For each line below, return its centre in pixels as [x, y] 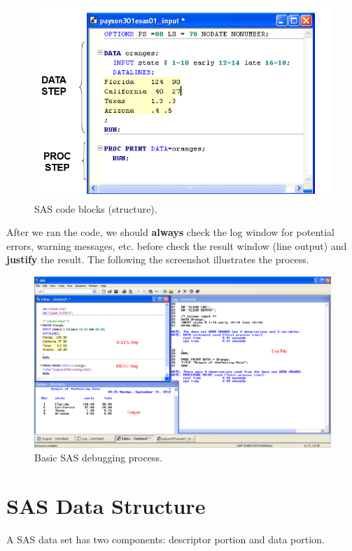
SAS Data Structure [106, 506]
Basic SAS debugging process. [98, 458]
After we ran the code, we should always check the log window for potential [171, 232]
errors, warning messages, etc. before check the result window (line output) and [177, 245]
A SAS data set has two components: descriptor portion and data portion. [166, 539]
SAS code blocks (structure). [96, 208]
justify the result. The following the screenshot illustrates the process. [158, 259]
